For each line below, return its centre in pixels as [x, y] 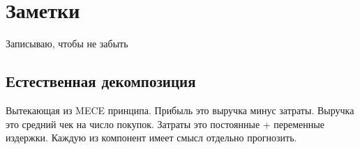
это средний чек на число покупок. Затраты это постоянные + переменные [165, 124]
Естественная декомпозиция [101, 81]
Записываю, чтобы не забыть [67, 44]
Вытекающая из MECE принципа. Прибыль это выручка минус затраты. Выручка [180, 110]
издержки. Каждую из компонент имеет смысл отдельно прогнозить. [151, 138]
